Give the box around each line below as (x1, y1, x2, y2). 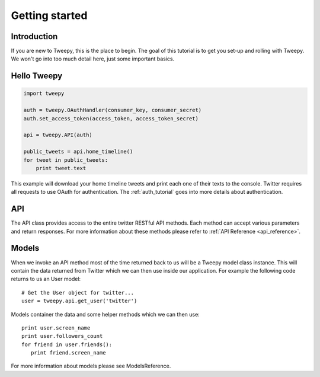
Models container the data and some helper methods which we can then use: (11, 311, 200, 318)
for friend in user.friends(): (21, 341, 113, 348)
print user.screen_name (21, 324, 91, 331)
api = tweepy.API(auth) (23, 132, 93, 139)
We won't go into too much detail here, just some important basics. (11, 55, 175, 62)
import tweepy (23, 90, 65, 97)
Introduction (11, 31, 58, 41)
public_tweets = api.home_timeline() (23, 148, 133, 155)
